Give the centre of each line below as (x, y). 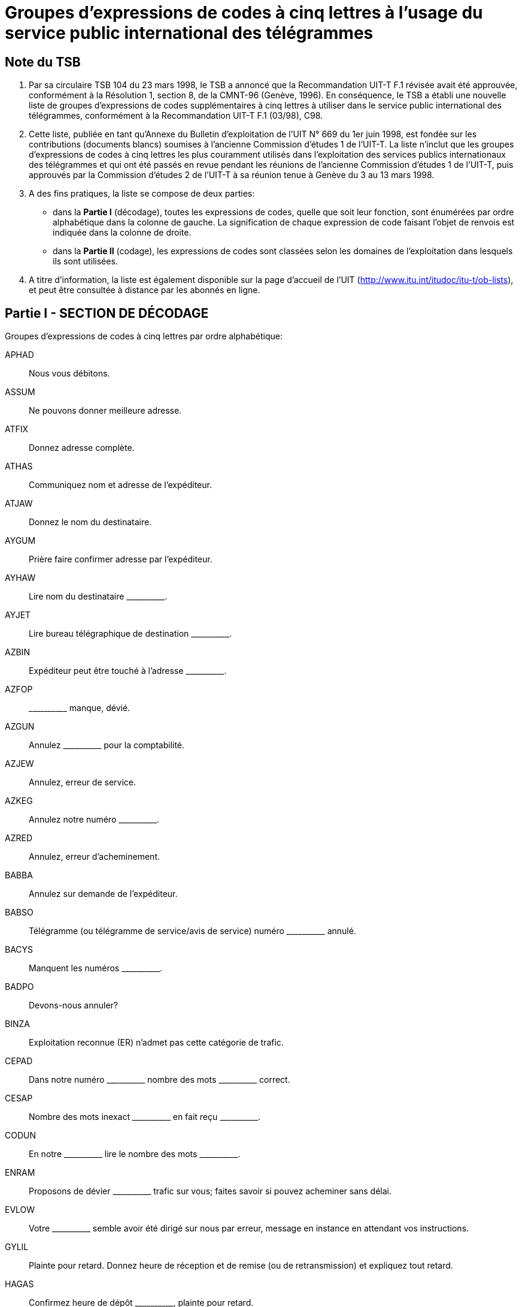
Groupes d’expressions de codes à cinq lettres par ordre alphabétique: (144, 336)
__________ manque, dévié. (80, 708)
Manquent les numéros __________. (96, 968)
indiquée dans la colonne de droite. (122, 233)
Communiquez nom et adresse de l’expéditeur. (120, 485)
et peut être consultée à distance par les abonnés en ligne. (145, 290)
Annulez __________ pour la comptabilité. (107, 745)
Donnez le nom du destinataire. (90, 522)
